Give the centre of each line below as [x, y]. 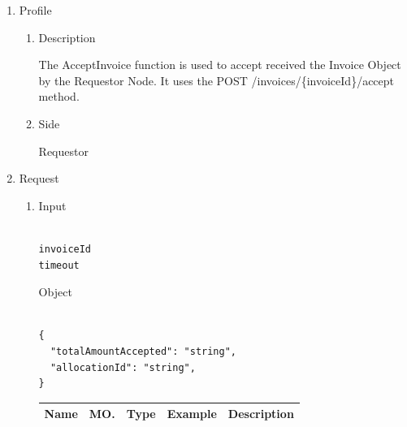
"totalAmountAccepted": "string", [143, 351]
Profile [35, 10]
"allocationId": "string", [123, 367]
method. [59, 96]
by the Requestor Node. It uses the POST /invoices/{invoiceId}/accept [216, 80]
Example [192, 414]
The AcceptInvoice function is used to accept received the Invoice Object [220, 65]
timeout [59, 265]
